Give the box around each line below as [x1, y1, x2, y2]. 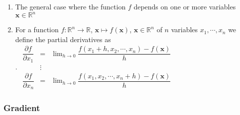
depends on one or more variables [133, 1, 236, 11]
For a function [15, 24, 59, 35]
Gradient [3, 102, 40, 114]
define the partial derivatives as [15, 34, 111, 44]
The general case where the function [15, 1, 126, 11]
